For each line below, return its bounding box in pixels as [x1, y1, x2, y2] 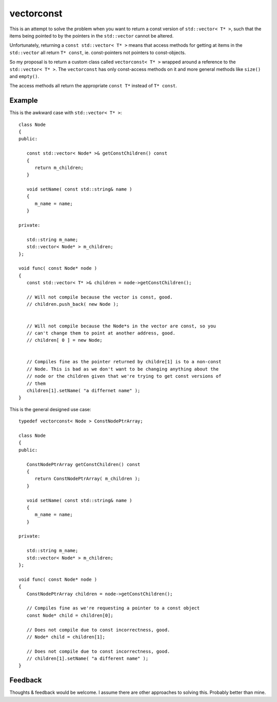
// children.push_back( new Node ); [26, 301, 119, 307]
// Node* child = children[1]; [26, 634, 105, 640]
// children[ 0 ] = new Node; [26, 337, 103, 343]
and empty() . [9, 73, 39, 79]
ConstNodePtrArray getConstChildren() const [26, 461, 141, 467]
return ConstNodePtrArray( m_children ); [34, 476, 141, 482]
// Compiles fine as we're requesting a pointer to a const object [26, 605, 200, 611]
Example [9, 96, 38, 105]
